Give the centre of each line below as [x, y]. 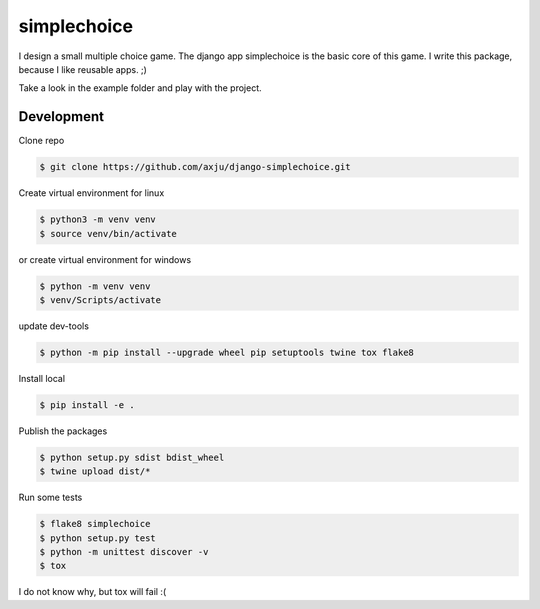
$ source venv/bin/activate [108, 233]
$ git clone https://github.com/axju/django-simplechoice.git [195, 167]
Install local [41, 378]
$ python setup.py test [98, 538]
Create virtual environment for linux [91, 193]
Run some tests [50, 497]
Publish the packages [63, 431]
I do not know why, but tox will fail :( [92, 592]
